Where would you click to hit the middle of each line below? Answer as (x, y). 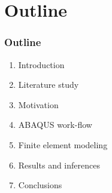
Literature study (49, 85)
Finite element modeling (63, 144)
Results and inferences (59, 165)
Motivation (38, 104)
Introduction (41, 64)
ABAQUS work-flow (55, 125)
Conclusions (40, 185)
